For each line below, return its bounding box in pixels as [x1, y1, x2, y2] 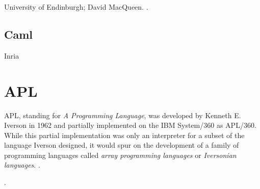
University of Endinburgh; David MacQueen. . [4, 2, 148, 12]
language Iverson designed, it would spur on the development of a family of [4, 140, 239, 150]
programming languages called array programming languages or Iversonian [4, 149, 237, 160]
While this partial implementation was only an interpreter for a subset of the [4, 129, 245, 140]
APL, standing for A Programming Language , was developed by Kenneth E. [4, 110, 241, 120]
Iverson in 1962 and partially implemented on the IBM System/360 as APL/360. [4, 120, 256, 130]
